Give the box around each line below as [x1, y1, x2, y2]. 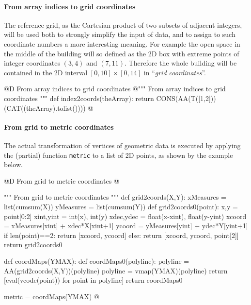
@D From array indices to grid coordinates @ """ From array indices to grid [4, 84, 226, 94]
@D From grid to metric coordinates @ [4, 175, 119, 186]
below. [4, 159, 23, 169]
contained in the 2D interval [4, 67, 88, 77]
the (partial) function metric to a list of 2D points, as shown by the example [4, 150, 233, 160]
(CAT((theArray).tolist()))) [4, 102, 86, 113]
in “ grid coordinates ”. [143, 67, 206, 77]
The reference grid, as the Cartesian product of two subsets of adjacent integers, [4, 19, 242, 30]
